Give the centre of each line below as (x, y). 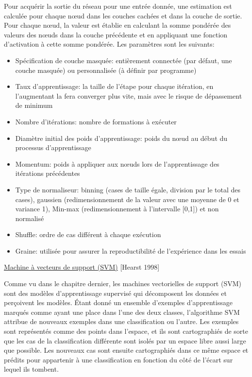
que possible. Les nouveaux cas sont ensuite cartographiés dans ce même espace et (126, 350)
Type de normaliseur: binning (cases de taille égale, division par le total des (128, 189)
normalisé (30, 218)
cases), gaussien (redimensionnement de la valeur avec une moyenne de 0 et (127, 199)
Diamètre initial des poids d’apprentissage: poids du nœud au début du (121, 138)
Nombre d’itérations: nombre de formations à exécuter (96, 121)
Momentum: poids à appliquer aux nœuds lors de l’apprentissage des (117, 163)
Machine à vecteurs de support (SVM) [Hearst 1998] (82, 267)
